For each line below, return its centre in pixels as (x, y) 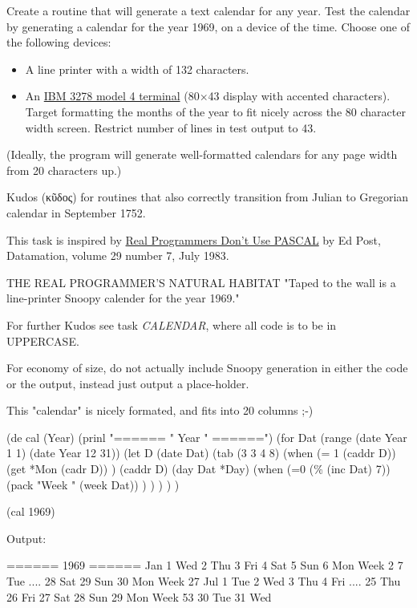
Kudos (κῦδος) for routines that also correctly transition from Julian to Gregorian (208, 197)
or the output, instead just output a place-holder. (128, 383)
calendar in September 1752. (76, 212)
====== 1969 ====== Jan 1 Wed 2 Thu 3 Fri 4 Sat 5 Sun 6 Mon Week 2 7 (205, 565)
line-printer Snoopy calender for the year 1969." (123, 298)
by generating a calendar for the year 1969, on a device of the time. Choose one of (208, 26)
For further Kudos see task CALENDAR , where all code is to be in (172, 324)
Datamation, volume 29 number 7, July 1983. (118, 255)
